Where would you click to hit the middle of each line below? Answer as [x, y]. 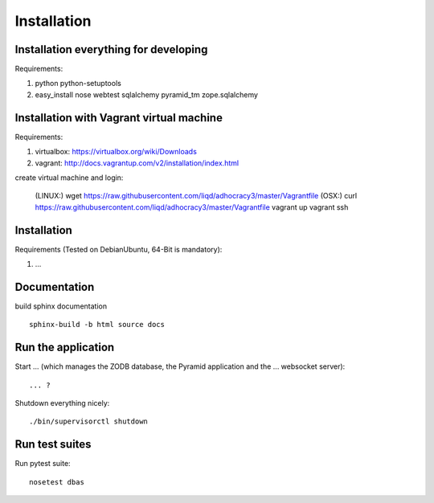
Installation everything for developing [111, 49]
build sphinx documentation [61, 306]
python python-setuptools [78, 84]
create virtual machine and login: [69, 178]
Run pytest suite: [43, 464]
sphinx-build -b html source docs [97, 325]
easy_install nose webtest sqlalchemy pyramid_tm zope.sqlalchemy [147, 94]
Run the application [65, 348]
